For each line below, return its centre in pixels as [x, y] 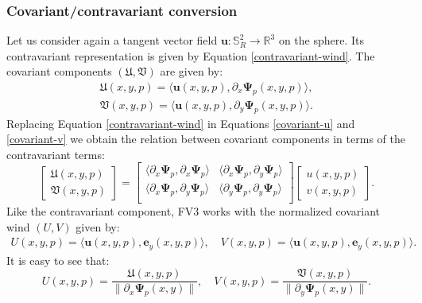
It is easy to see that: [58, 260]
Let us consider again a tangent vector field [112, 40]
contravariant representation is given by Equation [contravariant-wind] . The [191, 55]
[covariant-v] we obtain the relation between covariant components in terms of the [206, 139]
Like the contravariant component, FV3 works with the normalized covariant [194, 211]
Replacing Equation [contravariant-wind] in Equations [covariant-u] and [181, 123]
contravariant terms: [56, 154]
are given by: [192, 71]
